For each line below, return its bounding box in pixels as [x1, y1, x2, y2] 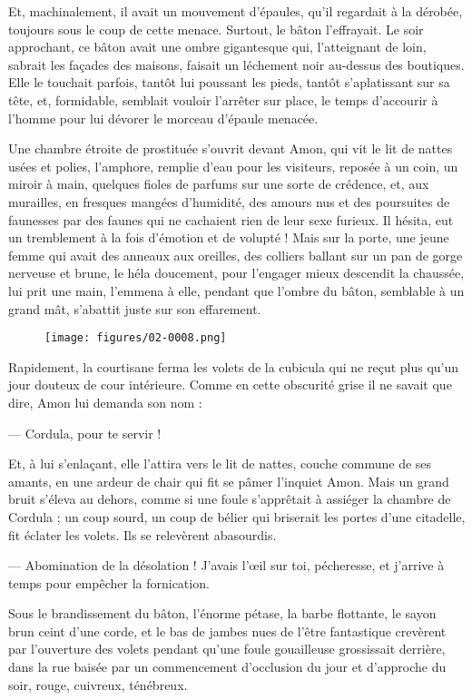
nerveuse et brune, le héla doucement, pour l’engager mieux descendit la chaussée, [8, 263, 465, 282]
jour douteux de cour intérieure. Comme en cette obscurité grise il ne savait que [8, 375, 452, 394]
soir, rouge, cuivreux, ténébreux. [8, 675, 188, 694]
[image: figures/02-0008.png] [44, 331, 227, 345]
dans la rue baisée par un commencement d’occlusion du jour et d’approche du [8, 657, 447, 676]
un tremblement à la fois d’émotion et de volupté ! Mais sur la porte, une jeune [8, 228, 449, 247]
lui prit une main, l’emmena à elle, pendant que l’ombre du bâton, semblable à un [8, 281, 465, 300]
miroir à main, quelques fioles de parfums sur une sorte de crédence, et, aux [8, 174, 429, 193]
